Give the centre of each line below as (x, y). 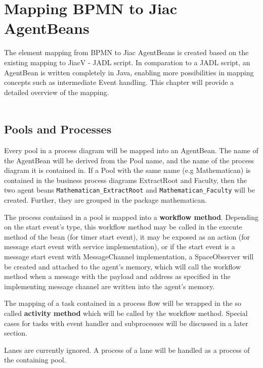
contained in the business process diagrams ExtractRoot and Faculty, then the (125, 180)
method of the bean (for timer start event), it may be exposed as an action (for (127, 236)
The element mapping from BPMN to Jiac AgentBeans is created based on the (126, 52)
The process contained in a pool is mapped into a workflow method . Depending (131, 217)
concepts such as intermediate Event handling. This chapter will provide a (119, 82)
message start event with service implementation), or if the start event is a (120, 246)
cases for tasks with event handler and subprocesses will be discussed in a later (126, 323)
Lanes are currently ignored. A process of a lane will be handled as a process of (127, 350)
